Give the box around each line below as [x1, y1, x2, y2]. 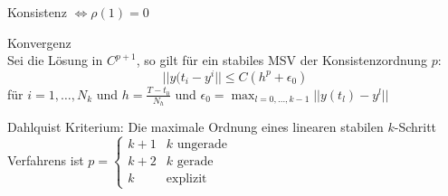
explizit [166, 173, 207, 186]
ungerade [176, 137, 228, 151]
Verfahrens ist [7, 150, 84, 169]
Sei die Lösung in [7, 51, 103, 70]
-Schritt [394, 117, 437, 136]
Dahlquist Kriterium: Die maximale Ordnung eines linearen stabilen [7, 117, 384, 136]
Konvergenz [7, 33, 71, 51]
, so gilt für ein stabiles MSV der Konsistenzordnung [136, 51, 428, 70]
